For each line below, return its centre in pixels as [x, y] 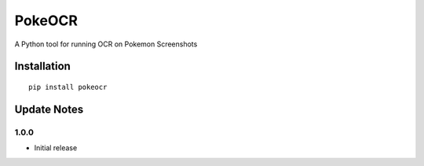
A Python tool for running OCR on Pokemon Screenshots [106, 44]
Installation [42, 66]
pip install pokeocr [68, 87]
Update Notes [49, 109]
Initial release [56, 148]
